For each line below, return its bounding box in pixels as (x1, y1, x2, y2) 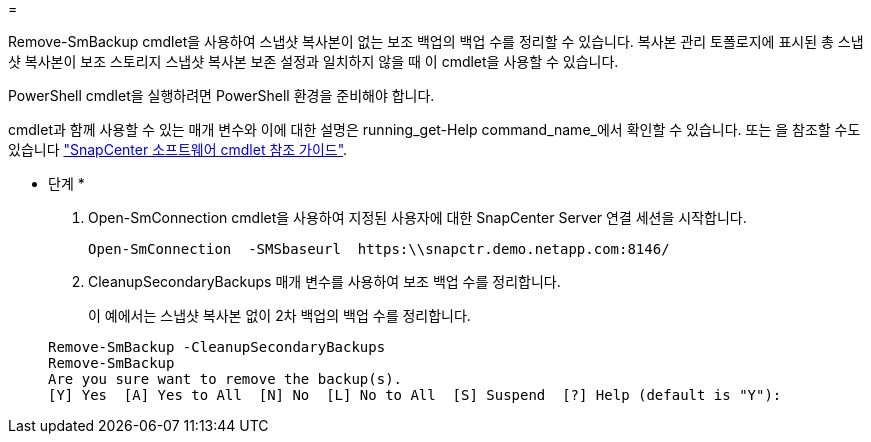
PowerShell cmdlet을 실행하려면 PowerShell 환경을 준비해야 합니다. (8, 87, 435, 104)
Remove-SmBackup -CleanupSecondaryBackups (48, 339, 386, 355)
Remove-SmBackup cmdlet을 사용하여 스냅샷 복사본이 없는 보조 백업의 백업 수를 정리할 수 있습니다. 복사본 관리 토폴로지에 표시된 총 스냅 (8, 33, 864, 50)
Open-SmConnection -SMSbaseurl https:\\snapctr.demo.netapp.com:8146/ (88, 241, 670, 257)
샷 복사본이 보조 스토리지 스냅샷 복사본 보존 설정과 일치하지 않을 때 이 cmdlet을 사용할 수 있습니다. (8, 53, 619, 70)
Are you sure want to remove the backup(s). (48, 371, 403, 387)
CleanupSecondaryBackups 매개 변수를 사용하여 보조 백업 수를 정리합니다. (88, 273, 561, 290)
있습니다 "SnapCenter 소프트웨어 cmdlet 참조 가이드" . (8, 141, 348, 158)
